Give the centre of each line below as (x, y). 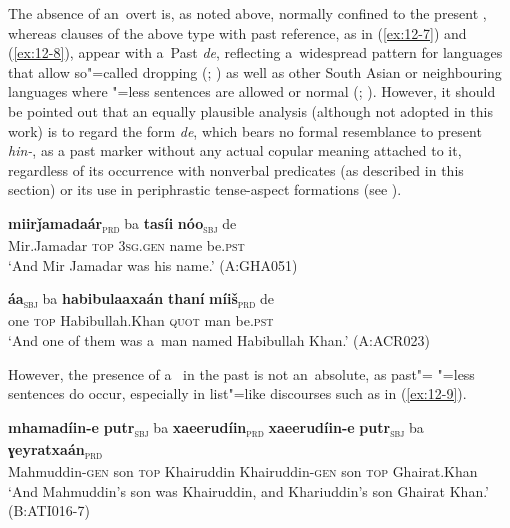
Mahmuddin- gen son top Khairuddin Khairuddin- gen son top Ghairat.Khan (243, 471)
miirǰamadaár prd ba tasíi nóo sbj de (122, 224)
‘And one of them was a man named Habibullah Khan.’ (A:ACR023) (219, 339)
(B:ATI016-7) (49, 510)
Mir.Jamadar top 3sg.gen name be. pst (126, 245)
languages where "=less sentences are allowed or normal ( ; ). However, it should (252, 91)
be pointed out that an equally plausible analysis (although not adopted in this (250, 110)
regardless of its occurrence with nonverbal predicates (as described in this (236, 169)
